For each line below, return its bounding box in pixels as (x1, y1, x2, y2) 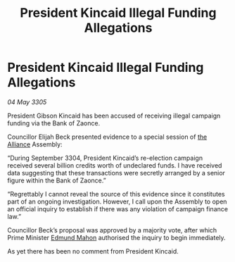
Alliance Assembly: (7, 139, 63, 149)
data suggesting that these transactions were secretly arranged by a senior (7, 168, 225, 177)
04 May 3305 (7, 97, 47, 106)
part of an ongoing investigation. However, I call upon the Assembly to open (7, 197, 227, 206)
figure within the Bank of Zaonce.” (7, 176, 107, 185)
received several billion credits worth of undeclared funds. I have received (7, 161, 222, 170)
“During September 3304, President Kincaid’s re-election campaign (7, 154, 203, 162)
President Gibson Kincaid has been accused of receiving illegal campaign (7, 111, 221, 120)
